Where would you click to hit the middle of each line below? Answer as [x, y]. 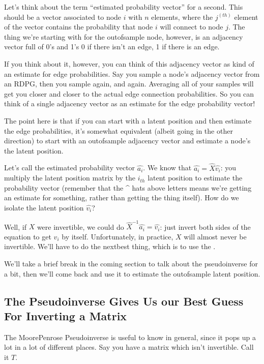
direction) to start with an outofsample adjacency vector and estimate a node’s [127, 141]
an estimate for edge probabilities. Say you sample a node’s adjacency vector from [132, 73]
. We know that [167, 168]
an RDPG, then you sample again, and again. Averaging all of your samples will [129, 84]
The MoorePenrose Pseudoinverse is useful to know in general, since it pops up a [130, 337]
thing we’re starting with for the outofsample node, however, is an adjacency [124, 36]
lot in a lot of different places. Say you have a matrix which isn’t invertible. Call [129, 347]
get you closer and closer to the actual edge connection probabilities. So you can [129, 93]
